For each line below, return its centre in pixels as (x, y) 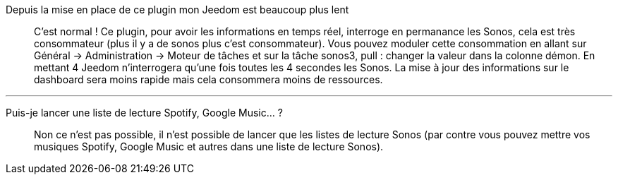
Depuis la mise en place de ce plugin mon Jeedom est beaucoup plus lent (177, 10)
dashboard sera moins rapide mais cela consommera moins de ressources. (208, 79)
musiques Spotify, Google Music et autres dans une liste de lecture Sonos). (209, 146)
